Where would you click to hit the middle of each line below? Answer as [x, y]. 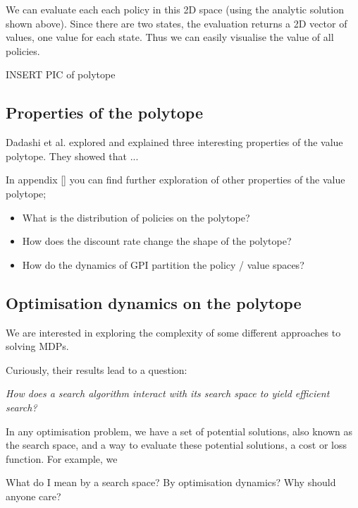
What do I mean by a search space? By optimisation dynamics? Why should [171, 482]
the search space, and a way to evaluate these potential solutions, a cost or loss [177, 445]
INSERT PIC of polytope [61, 74]
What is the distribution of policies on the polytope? [136, 217]
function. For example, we [62, 458]
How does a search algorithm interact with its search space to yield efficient [168, 393]
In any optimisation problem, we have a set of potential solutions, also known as [179, 431]
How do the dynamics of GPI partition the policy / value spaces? [163, 264]
